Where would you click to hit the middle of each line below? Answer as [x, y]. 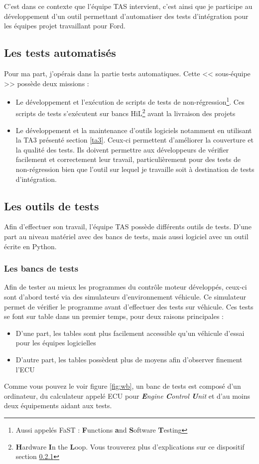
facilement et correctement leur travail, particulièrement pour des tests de [128, 159]
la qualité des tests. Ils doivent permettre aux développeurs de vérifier [122, 149]
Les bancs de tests [41, 268]
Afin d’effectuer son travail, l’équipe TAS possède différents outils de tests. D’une [128, 227]
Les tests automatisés [60, 53]
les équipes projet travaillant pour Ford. [65, 26]
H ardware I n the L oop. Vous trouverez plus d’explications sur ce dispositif [130, 446]
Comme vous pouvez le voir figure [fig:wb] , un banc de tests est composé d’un [123, 386]
